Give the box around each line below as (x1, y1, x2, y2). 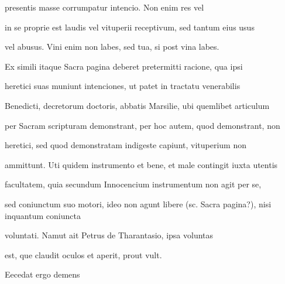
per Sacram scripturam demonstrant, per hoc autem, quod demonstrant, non (5, 119, 280, 131)
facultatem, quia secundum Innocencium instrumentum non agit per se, (5, 178, 262, 190)
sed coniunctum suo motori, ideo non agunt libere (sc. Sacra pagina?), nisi (5, 197, 272, 210)
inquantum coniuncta (5, 209, 81, 221)
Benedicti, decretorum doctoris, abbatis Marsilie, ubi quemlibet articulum (5, 99, 270, 111)
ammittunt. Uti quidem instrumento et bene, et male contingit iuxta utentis (5, 158, 278, 170)
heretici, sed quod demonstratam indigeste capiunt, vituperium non (5, 139, 246, 151)
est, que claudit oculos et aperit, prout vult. (5, 248, 162, 261)
